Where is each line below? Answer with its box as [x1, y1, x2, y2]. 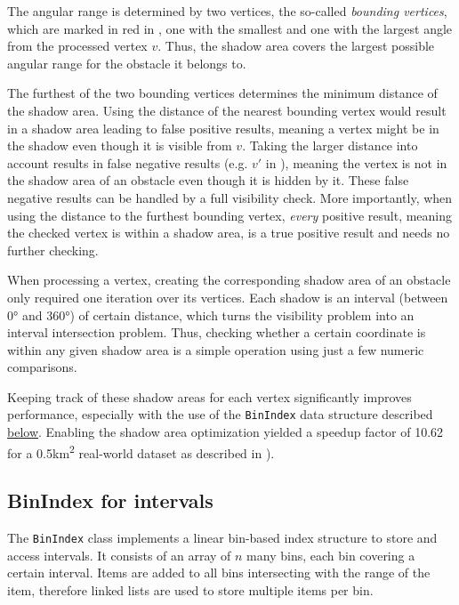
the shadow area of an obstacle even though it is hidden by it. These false [7, 171, 409, 190]
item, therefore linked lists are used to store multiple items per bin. [7, 581, 374, 600]
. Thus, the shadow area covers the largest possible [157, 36, 435, 55]
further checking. [7, 240, 99, 259]
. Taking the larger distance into [242, 136, 418, 155]
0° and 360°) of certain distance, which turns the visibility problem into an [7, 305, 415, 324]
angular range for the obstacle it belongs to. [7, 53, 246, 72]
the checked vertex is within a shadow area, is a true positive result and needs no [7, 223, 450, 242]
